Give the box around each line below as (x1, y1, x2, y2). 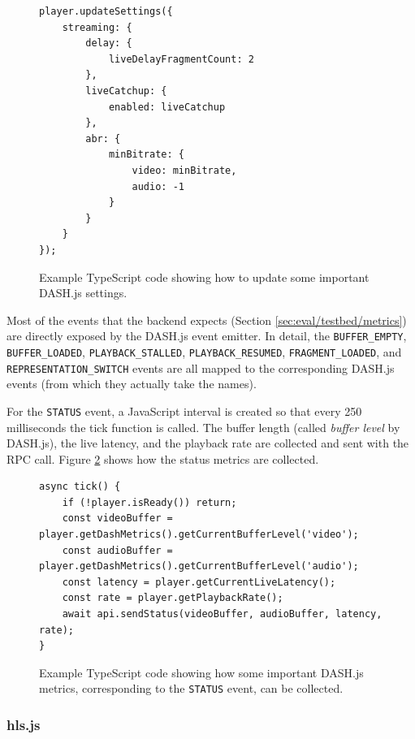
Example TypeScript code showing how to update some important (39, 268, 370, 285)
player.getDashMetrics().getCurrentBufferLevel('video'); (39, 529, 359, 541)
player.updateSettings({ (39, 6, 173, 17)
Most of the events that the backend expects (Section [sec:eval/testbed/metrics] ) (6, 311, 407, 328)
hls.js (6, 714, 41, 734)
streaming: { (62, 21, 132, 33)
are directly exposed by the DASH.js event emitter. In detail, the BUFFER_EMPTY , (6, 327, 407, 344)
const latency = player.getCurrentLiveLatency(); (62, 576, 336, 588)
